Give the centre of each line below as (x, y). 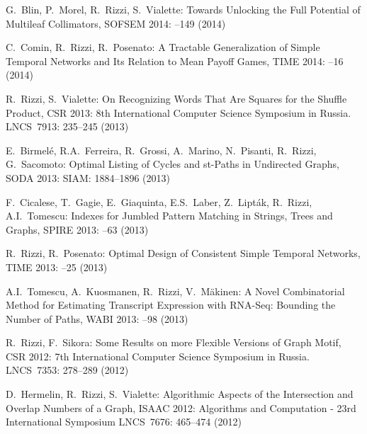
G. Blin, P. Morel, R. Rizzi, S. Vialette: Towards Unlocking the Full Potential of (183, 9)
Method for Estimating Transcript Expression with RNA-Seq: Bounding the (171, 305)
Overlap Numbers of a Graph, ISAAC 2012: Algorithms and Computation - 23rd (181, 407)
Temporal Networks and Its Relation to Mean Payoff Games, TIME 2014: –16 (175, 61)
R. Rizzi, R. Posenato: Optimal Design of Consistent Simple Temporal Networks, (183, 253)
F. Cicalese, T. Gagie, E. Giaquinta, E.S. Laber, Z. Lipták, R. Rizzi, (159, 201)
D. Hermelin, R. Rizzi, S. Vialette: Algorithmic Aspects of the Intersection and (180, 394)
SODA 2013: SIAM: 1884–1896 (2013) (88, 177)
